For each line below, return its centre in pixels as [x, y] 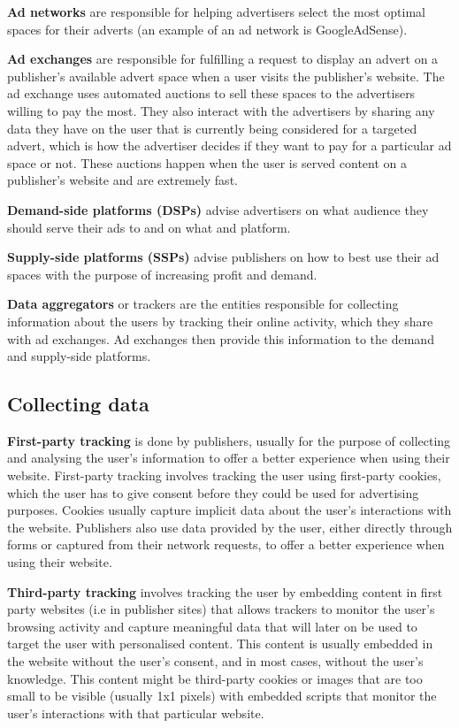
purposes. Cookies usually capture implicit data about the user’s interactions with [229, 510]
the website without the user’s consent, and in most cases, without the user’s [215, 661]
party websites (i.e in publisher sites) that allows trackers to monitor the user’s [221, 609]
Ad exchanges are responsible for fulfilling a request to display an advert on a [223, 59]
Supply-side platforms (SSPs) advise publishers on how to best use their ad [223, 257]
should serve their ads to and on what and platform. [149, 227]
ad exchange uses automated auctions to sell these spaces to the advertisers [211, 93]
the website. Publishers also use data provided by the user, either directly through [230, 527]
